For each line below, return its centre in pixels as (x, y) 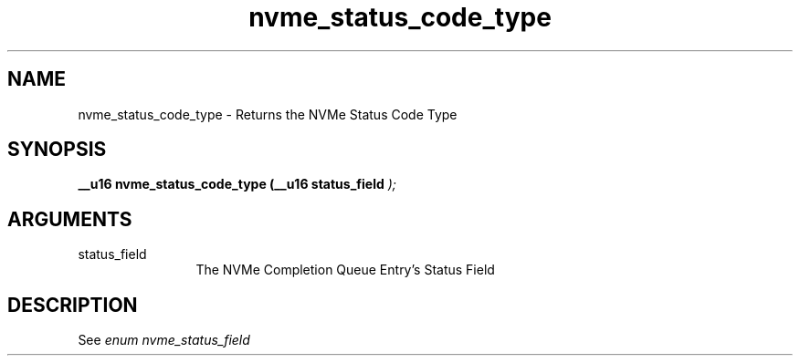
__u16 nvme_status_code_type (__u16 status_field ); (237, 184)
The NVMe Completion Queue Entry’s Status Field (345, 270)
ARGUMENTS (70, 219)
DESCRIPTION (73, 305)
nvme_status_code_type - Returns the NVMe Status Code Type (268, 114)
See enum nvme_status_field (164, 340)
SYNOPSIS (57, 150)
